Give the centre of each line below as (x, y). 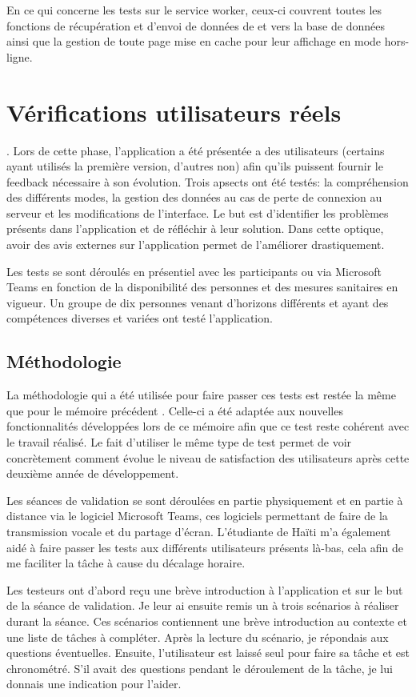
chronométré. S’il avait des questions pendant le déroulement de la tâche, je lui (200, 668)
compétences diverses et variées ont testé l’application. (140, 318)
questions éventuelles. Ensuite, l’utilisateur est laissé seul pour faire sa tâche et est (208, 653)
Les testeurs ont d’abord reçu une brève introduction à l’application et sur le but (205, 589)
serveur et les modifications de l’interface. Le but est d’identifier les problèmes (198, 212)
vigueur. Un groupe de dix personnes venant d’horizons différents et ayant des (198, 302)
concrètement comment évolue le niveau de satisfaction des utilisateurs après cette (208, 457)
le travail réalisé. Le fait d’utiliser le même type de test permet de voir (179, 442)
